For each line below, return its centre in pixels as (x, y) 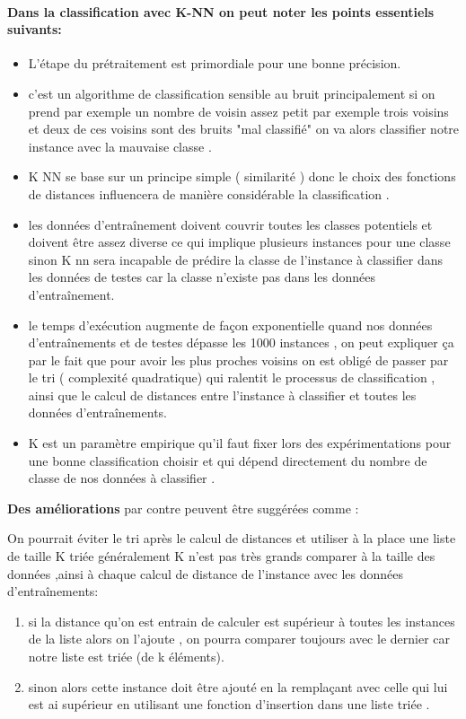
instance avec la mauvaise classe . (120, 146)
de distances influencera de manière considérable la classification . (209, 193)
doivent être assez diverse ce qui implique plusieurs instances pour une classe (239, 242)
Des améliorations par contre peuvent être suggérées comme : (183, 508)
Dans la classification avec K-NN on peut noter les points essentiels (221, 11)
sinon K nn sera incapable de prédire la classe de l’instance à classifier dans (235, 259)
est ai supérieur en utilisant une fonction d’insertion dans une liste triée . (229, 704)
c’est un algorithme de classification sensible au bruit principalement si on (232, 93)
